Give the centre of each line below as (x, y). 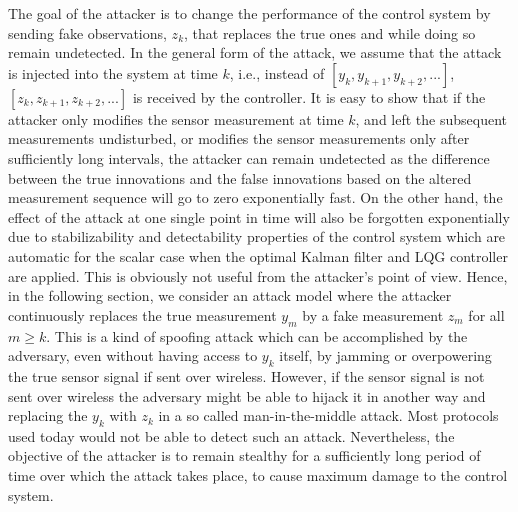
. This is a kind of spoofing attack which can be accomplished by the (257, 335)
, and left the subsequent (431, 118)
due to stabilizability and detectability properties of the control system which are (257, 236)
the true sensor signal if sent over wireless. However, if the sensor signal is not (246, 375)
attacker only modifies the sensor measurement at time (176, 118)
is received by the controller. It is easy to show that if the (309, 96)
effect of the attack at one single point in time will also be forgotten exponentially (259, 216)
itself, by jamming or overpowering (385, 355)
